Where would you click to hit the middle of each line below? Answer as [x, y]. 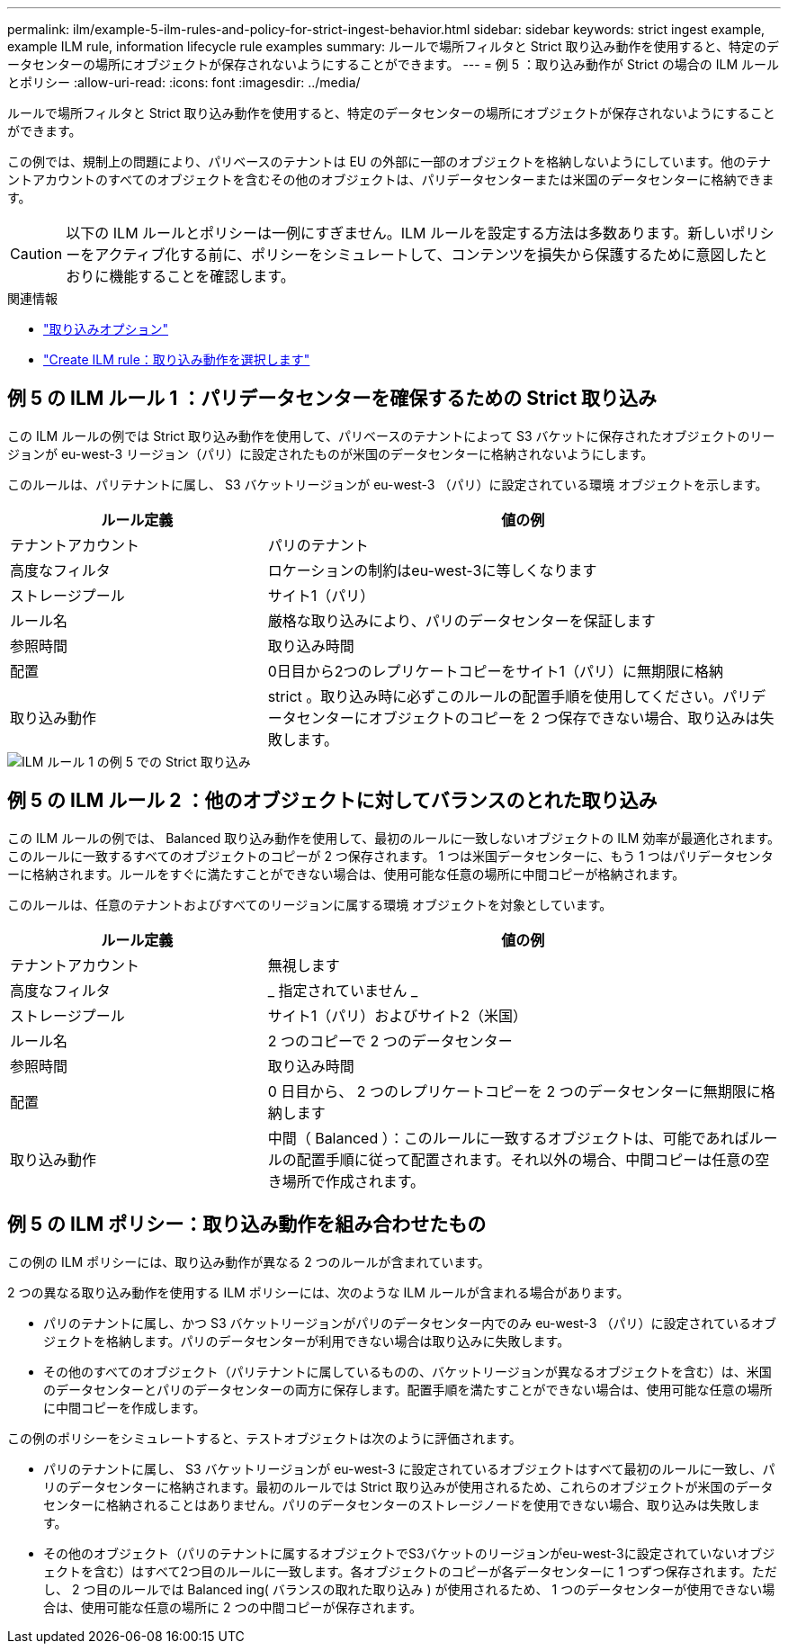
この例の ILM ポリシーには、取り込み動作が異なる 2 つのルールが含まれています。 [249, 1261]
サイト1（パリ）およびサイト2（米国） [397, 1015]
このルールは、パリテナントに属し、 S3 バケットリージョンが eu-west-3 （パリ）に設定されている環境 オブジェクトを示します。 [388, 484]
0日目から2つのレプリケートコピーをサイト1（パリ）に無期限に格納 [496, 671]
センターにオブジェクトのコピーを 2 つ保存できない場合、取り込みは [528, 718]
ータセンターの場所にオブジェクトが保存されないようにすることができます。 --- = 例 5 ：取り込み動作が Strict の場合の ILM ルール [394, 64]
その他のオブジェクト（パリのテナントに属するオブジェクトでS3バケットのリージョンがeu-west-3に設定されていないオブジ [409, 1553]
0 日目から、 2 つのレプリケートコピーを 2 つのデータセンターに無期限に [514, 1091]
